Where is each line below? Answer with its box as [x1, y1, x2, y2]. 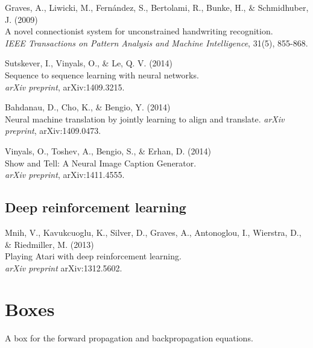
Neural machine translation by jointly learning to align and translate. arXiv [5, 112, 285, 125]
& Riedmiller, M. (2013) [5, 238, 94, 250]
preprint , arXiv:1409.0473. [5, 124, 101, 137]
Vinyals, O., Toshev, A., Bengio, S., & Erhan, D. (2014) [5, 144, 211, 157]
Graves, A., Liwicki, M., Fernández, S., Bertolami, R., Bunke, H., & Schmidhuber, [5, 1, 309, 13]
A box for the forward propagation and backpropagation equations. [5, 332, 253, 344]
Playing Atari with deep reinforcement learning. [5, 250, 182, 262]
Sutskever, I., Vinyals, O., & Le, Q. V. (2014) [5, 57, 173, 69]
